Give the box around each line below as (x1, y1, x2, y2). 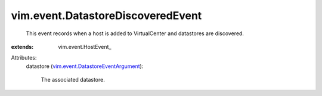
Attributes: (11, 54, 37, 61)
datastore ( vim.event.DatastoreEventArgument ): (26, 63, 144, 70)
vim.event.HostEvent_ (58, 43, 112, 50)
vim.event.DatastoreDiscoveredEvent (11, 9, 202, 22)
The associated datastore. (41, 76, 106, 83)
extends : (11, 43, 34, 50)
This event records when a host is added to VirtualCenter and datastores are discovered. (26, 30, 244, 37)
